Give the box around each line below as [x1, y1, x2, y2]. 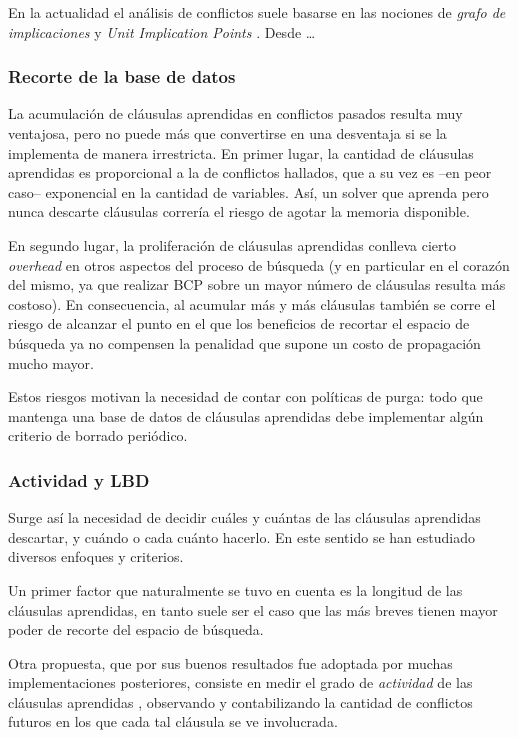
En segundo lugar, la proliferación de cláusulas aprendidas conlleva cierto [8, 234, 456, 255]
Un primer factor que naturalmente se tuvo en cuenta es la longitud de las [8, 579, 463, 600]
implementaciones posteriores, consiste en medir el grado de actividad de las [8, 672, 473, 693]
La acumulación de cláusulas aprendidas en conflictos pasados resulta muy [8, 103, 463, 124]
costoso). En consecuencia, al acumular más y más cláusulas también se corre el [8, 293, 496, 314]
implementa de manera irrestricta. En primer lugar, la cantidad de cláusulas [8, 142, 474, 163]
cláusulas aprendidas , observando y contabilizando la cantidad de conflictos [8, 691, 473, 712]
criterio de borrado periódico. [8, 425, 188, 446]
